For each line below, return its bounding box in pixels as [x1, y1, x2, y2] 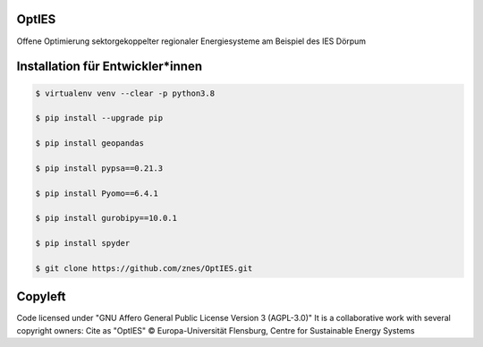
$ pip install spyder [35, 238, 131, 249]
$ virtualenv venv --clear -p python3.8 [35, 88, 215, 98]
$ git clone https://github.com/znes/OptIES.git [35, 263, 253, 273]
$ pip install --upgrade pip [35, 113, 164, 123]
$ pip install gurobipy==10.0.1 [35, 213, 178, 224]
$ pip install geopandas [35, 139, 145, 148]
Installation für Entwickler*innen [16, 59, 203, 74]
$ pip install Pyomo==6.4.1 [35, 188, 158, 199]
